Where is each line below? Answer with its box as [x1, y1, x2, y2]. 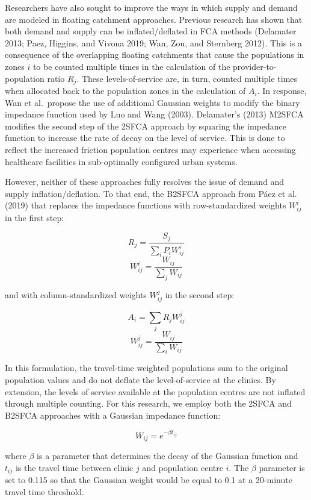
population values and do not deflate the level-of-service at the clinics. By [5, 373, 276, 386]
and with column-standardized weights [5, 288, 147, 301]
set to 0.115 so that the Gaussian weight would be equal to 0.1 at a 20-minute [5, 473, 292, 486]
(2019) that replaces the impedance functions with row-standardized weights [5, 199, 286, 211]
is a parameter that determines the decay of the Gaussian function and [37, 449, 298, 461]
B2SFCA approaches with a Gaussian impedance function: [5, 408, 221, 421]
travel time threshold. [5, 485, 84, 498]
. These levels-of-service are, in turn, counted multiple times [76, 72, 298, 84]
